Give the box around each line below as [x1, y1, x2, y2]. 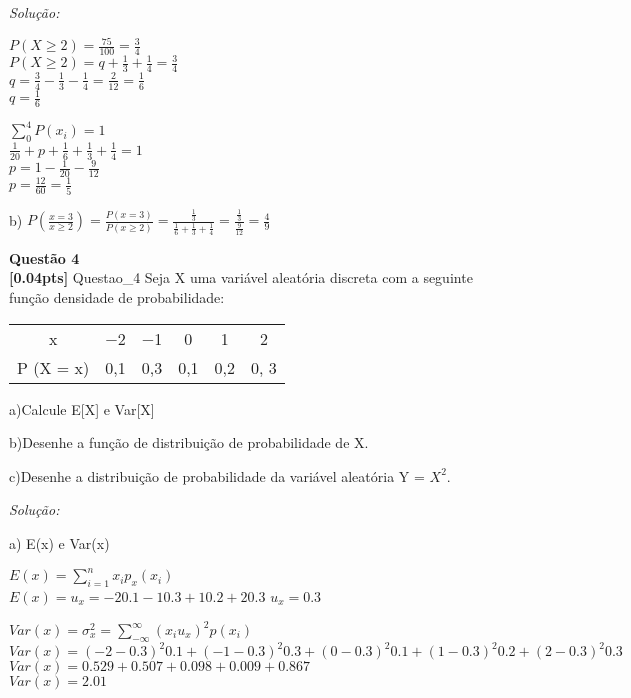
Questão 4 [9, 247, 80, 268]
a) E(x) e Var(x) [9, 533, 110, 554]
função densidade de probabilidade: [9, 287, 225, 308]
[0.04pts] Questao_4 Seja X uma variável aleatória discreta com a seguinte [9, 267, 473, 288]
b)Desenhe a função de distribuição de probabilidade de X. [9, 432, 369, 453]
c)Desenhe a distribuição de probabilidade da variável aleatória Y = [9, 465, 425, 486]
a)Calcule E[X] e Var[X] [9, 398, 155, 419]
